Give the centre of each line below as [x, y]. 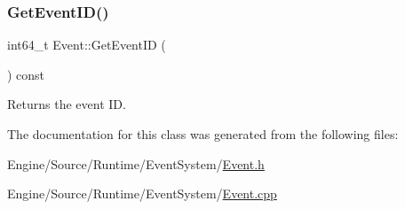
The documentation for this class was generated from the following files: [203, 134]
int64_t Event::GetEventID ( [87, 45]
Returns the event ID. [67, 104]
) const [26, 74]
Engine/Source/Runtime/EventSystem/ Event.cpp [142, 194]
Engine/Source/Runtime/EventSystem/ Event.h [136, 163]
